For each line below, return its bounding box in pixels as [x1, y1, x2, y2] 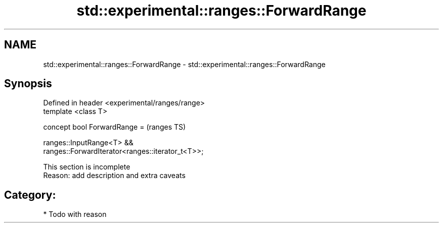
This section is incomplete [43, 162, 130, 172]
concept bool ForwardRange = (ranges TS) [43, 123, 186, 132]
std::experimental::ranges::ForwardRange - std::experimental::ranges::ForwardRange [43, 60, 326, 69]
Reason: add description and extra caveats [43, 171, 186, 180]
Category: [4, 188, 56, 201]
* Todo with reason [43, 210, 107, 219]
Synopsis [4, 77, 52, 90]
